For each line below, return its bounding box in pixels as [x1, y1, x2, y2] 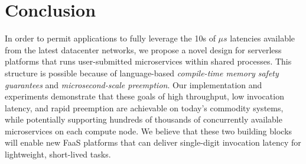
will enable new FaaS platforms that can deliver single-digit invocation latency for [5, 136, 301, 149]
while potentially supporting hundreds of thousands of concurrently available [5, 113, 282, 126]
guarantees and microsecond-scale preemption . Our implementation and [5, 78, 262, 91]
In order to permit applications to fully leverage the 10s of [5, 32, 216, 44]
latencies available [230, 32, 295, 44]
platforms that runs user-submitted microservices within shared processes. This [5, 55, 292, 67]
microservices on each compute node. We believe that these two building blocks [5, 124, 292, 137]
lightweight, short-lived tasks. [5, 148, 111, 160]
